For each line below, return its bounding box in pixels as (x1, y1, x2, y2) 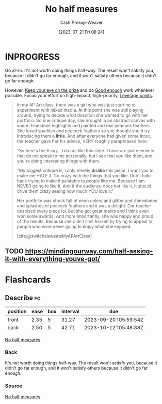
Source (5, 383, 23, 389)
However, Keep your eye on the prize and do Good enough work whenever (5, 87, 155, 93)
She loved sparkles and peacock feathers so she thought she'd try (16, 128, 150, 134)
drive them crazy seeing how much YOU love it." (16, 188, 114, 194)
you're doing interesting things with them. (16, 158, 100, 164)
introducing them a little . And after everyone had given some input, (16, 133, 151, 139)
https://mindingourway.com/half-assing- (25, 247, 153, 256)
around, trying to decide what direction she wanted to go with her (16, 112, 148, 118)
